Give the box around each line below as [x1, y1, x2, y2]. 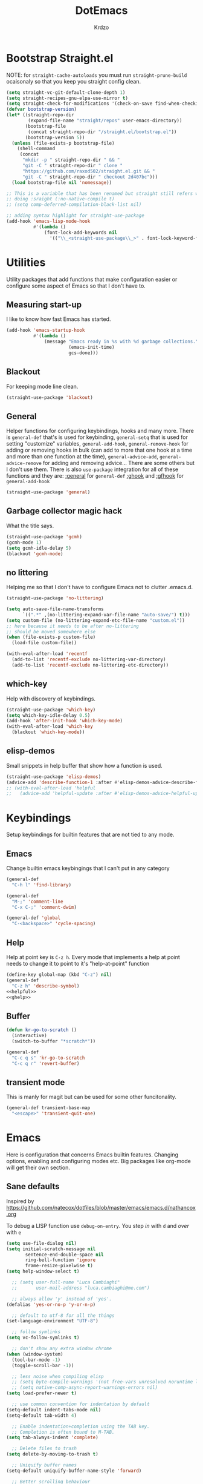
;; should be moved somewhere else [6, 628, 96, 635]
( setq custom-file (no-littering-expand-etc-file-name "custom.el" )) [6, 617, 185, 624]
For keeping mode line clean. [6, 383, 79, 390]
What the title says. [6, 522, 54, 529]
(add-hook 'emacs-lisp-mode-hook [6, 219, 91, 225]
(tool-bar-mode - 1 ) [11, 1357, 61, 1363]
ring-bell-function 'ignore [25, 1257, 96, 1263]
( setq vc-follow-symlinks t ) [6, 1334, 80, 1341]
